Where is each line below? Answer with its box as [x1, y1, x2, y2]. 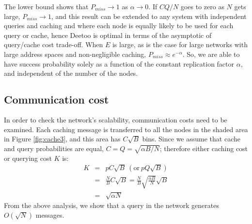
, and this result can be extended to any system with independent [51, 11, 247, 21]
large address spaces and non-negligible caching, [4, 49, 146, 59]
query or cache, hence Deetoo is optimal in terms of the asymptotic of [4, 30, 212, 40]
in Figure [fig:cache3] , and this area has [4, 134, 121, 144]
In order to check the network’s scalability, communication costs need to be [4, 114, 227, 124]
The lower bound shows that [4, 1, 89, 11]
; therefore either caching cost [159, 143, 248, 153]
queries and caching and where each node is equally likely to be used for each [4, 20, 234, 31]
